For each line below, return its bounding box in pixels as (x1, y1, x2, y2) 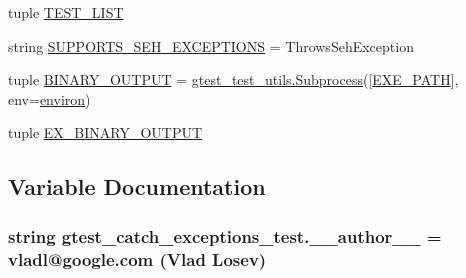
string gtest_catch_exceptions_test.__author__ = (8, 223, 442, 248)
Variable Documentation (8, 171, 266, 202)
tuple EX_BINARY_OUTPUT (8, 122, 203, 143)
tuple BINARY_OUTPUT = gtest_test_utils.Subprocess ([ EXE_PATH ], (8, 69, 459, 90)
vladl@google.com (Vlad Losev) (8, 246, 267, 271)
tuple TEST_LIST (8, 2, 124, 22)
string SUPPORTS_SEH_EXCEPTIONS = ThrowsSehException (8, 35, 414, 56)
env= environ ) (8, 88, 91, 109)
